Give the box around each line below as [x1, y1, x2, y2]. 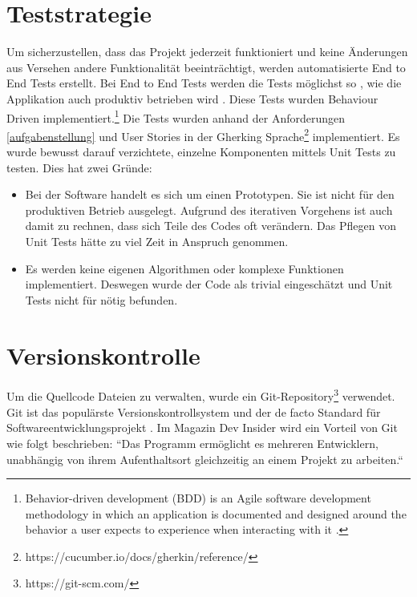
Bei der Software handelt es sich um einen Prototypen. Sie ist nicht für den [25, 186, 395, 203]
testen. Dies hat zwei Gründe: [6, 159, 152, 175]
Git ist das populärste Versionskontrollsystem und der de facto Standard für [6, 403, 381, 420]
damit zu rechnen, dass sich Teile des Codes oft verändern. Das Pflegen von [25, 217, 396, 234]
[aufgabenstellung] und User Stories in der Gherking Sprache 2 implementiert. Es [6, 125, 400, 144]
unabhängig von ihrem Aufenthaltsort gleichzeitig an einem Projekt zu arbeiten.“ [6, 450, 403, 467]
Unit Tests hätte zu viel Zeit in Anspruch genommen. [25, 232, 289, 249]
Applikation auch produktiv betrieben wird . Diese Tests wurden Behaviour [6, 90, 379, 107]
